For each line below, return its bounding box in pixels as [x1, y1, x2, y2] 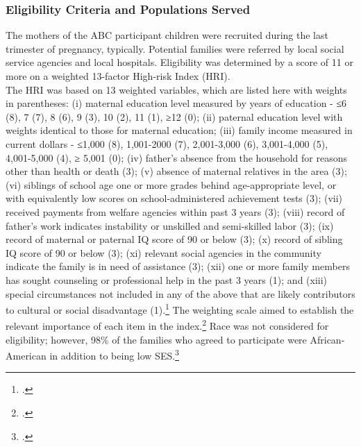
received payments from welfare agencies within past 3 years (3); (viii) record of [6, 204, 345, 219]
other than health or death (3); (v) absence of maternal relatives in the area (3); [6, 164, 347, 178]
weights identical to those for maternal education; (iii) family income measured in [6, 123, 353, 137]
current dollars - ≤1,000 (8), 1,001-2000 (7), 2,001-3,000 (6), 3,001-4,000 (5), [6, 136, 328, 151]
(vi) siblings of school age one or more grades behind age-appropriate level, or [6, 177, 337, 192]
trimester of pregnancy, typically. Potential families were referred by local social [6, 41, 344, 56]
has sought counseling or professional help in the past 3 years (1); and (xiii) [6, 272, 328, 287]
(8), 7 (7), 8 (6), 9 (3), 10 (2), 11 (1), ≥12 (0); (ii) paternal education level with [6, 109, 343, 124]
